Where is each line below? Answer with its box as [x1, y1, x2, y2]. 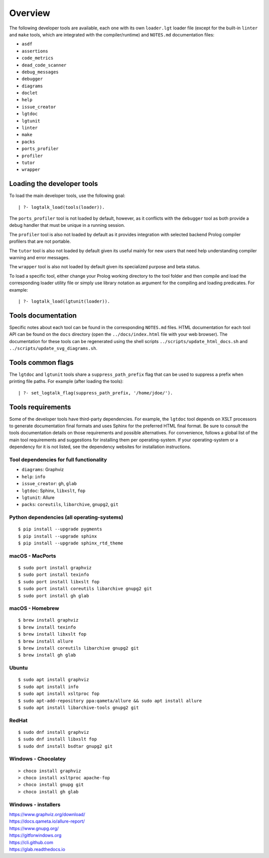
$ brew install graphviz [18, 617, 79, 623]
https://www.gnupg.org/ [9, 825, 59, 831]
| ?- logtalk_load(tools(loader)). [18, 204, 105, 210]
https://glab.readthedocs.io [9, 846, 66, 852]
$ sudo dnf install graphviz [18, 729, 89, 735]
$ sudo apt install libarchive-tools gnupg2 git [18, 704, 139, 710]
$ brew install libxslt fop [18, 631, 87, 637]
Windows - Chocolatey [9, 755, 66, 762]
